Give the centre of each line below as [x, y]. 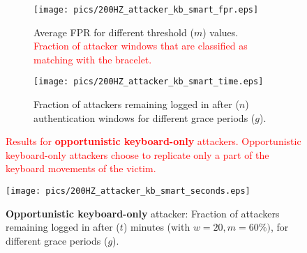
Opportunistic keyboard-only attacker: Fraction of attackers [143, 213]
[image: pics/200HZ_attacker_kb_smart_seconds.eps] [128, 191]
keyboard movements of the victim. [81, 168]
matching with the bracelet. [93, 59]
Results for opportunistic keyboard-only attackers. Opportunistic [153, 141]
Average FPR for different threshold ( [114, 32]
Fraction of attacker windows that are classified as [141, 46]
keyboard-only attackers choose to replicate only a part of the [137, 154]
